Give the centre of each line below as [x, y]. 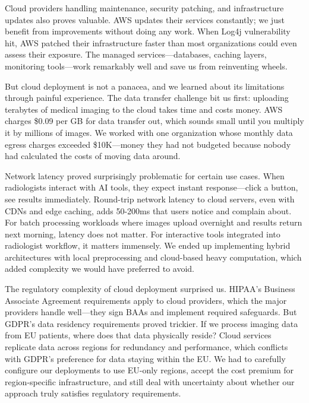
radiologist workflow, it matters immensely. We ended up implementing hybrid [148, 245]
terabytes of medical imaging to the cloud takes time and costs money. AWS [144, 109]
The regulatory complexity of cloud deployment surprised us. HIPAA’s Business [150, 289]
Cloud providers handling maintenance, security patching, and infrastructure [144, 8]
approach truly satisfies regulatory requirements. [93, 393]
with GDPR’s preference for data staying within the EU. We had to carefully [145, 358]
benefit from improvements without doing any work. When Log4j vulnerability [148, 31]
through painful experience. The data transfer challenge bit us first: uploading [147, 98]
